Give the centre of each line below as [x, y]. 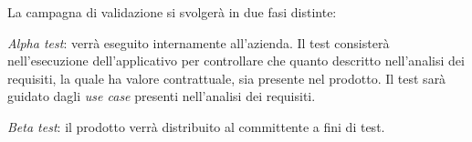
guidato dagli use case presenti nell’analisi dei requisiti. [162, 96]
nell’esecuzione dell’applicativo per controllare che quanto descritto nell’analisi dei [236, 61]
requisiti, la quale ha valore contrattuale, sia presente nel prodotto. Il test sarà [227, 78]
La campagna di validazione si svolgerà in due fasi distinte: [172, 12]
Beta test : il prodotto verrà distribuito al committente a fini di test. [196, 126]
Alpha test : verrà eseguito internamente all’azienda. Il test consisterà [199, 42]
